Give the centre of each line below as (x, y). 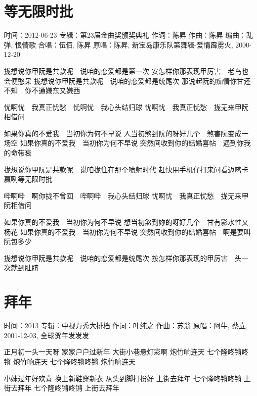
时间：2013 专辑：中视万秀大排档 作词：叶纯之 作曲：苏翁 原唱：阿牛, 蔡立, (126, 325)
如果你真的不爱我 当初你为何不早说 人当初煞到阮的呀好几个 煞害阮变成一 (126, 133)
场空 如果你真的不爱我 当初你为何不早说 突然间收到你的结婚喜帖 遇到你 (124, 143)
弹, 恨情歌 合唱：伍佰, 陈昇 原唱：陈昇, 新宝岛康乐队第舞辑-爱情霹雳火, (119, 44)
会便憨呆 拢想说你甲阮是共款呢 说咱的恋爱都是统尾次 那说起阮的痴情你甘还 (128, 80)
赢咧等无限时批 (28, 179)
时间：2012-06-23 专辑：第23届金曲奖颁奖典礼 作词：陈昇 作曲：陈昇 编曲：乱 (128, 35)
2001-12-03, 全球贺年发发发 (46, 335)
